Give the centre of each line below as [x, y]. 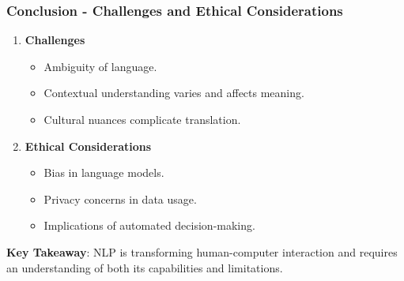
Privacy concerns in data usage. [120, 199]
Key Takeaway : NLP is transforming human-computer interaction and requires [202, 251]
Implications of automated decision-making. [149, 225]
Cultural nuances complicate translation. [142, 119]
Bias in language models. [104, 172]
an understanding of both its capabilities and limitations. [145, 267]
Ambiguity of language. [100, 66]
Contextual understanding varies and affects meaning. [174, 93]
